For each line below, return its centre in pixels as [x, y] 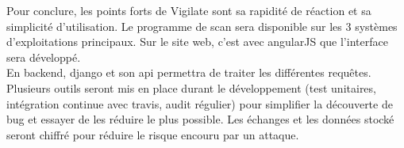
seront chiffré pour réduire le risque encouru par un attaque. [153, 134]
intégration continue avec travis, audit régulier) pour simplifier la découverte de [200, 103]
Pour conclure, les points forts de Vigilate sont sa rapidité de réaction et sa [189, 10]
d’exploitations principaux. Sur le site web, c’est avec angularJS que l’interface [197, 42]
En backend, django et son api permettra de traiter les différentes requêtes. [189, 72]
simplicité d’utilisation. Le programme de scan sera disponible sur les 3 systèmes [202, 26]
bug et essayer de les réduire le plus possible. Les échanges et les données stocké [200, 119]
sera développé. [44, 57]
